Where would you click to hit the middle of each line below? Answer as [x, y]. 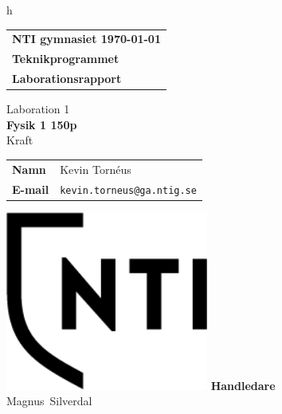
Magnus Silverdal [49, 401]
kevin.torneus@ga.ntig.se [128, 190]
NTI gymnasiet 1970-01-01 [86, 39]
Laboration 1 [38, 109]
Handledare [243, 385]
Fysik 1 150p [42, 124]
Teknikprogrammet [66, 59]
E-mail [31, 189]
